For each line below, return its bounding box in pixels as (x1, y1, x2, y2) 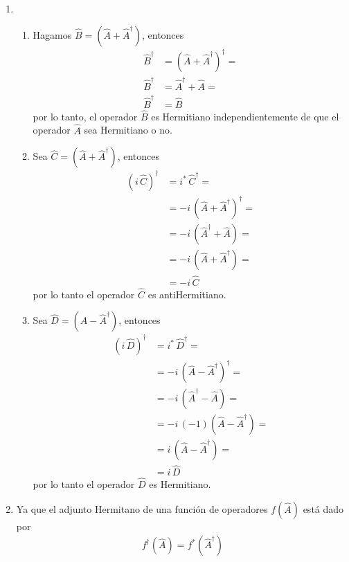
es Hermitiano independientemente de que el (151, 109, 339, 123)
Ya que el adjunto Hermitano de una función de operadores (16, 501, 268, 516)
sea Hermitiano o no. (84, 123, 172, 137)
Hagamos (33, 27, 72, 42)
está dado (303, 501, 344, 516)
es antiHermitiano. (147, 287, 226, 301)
